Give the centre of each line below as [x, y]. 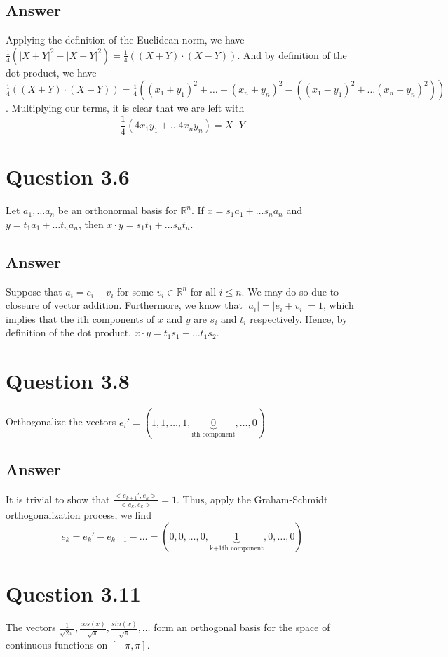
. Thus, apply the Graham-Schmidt [252, 499]
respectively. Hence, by [299, 318]
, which [338, 305]
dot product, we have [51, 72]
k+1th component [237, 548]
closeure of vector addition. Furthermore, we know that [124, 305]
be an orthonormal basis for [117, 210]
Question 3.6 [68, 177]
